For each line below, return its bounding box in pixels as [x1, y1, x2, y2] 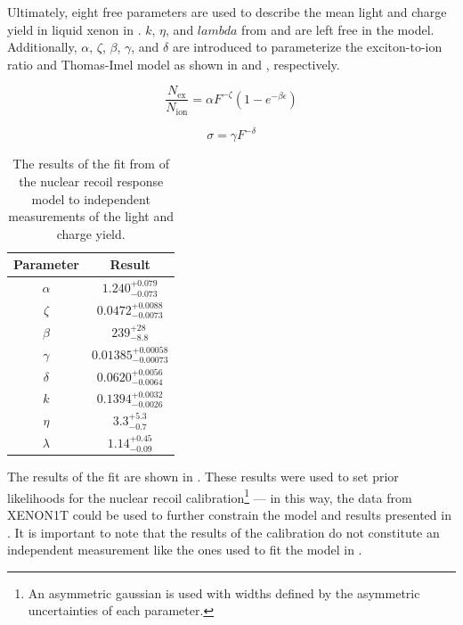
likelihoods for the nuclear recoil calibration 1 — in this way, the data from [7, 485, 412, 506]
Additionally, [7, 37, 77, 56]
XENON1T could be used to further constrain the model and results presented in [7, 506, 451, 524]
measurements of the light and [8, 207, 175, 226]
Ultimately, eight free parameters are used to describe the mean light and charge [7, 3, 447, 21]
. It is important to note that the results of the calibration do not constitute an [7, 522, 440, 541]
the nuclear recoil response [19, 171, 164, 190]
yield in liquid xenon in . [7, 20, 142, 38]
